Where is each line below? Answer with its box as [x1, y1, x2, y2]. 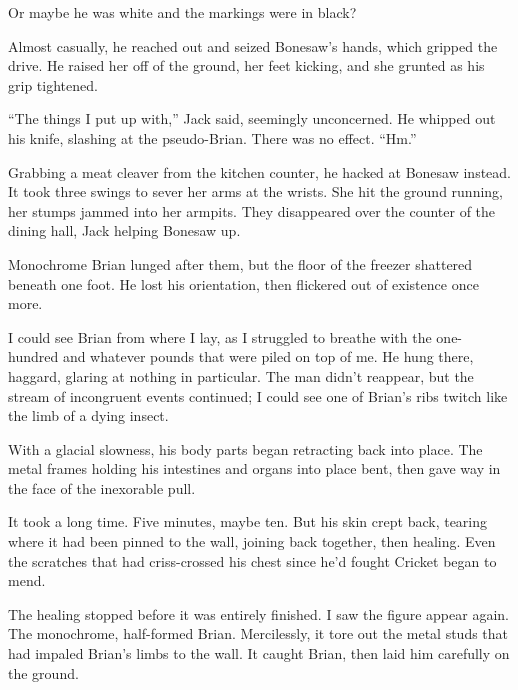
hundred [8, 346, 59, 367]
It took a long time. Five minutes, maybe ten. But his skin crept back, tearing [8, 511, 488, 532]
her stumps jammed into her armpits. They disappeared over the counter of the [8, 200, 496, 221]
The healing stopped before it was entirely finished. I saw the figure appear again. [8, 603, 509, 624]
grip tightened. [8, 74, 98, 95]
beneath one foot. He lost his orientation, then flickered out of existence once [8, 273, 479, 294]
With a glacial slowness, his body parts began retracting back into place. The [8, 438, 483, 459]
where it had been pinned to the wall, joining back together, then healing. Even [8, 531, 496, 552]
